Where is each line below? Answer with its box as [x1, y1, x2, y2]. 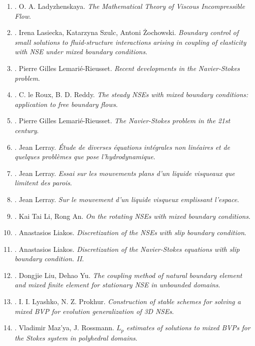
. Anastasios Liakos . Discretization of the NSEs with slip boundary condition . [14, 227, 247, 238]
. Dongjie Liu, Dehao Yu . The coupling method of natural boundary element [14, 270, 242, 280]
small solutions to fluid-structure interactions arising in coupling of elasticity [14, 36, 247, 47]
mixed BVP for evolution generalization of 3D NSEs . [14, 306, 174, 316]
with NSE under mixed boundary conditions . [14, 46, 148, 57]
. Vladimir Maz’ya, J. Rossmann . [14, 322, 114, 333]
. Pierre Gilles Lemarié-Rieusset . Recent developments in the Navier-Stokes [14, 63, 240, 73]
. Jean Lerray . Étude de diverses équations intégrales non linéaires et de [14, 141, 230, 152]
